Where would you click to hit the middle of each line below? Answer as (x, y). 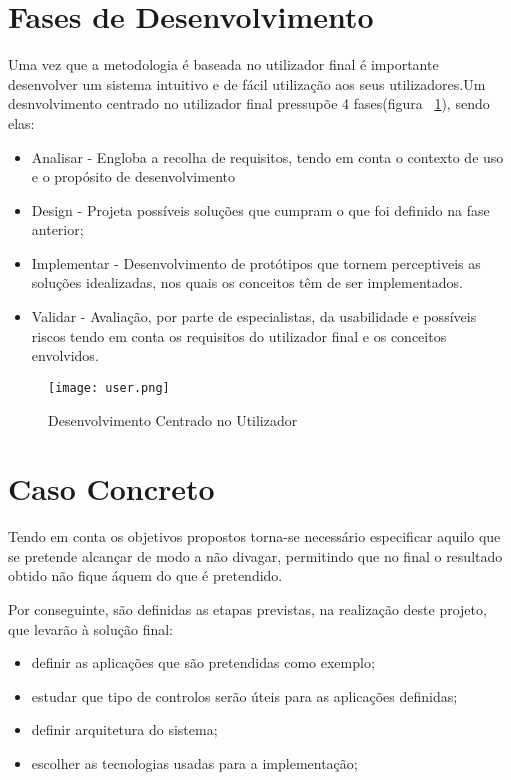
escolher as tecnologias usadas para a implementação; (194, 762)
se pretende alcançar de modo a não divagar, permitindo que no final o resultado (255, 555)
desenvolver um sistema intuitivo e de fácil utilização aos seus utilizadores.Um (247, 83)
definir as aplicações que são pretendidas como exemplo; (203, 662)
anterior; (57, 229)
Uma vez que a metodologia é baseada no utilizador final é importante (223, 64)
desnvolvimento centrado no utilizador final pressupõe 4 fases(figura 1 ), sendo (249, 103)
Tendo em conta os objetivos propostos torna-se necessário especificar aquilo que (254, 536)
